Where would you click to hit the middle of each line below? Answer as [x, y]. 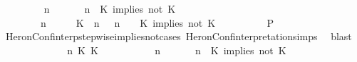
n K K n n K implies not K [177, 50]
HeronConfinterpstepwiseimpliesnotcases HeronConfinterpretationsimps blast [178, 36]
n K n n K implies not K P [157, 22]
